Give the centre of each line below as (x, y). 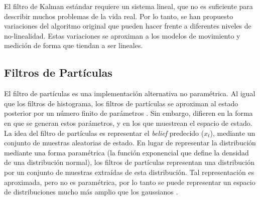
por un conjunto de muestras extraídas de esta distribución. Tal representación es (129, 172)
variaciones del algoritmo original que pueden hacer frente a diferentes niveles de (128, 26)
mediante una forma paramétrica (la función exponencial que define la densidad (126, 152)
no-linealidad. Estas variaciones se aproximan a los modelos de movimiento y (122, 35)
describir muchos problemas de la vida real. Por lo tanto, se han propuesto (119, 16)
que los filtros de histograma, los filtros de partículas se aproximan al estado (121, 103)
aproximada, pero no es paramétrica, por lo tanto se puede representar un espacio (130, 182)
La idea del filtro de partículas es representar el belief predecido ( (104, 133)
